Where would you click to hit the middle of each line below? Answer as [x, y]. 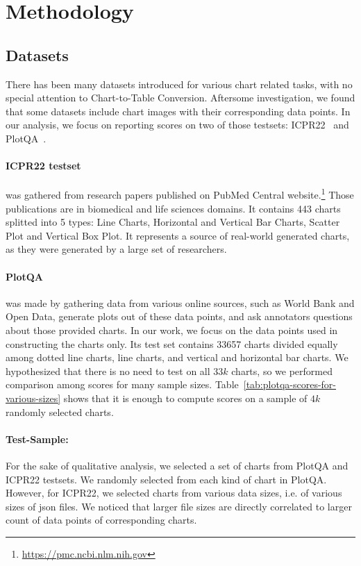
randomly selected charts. [60, 411]
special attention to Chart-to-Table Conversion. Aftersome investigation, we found [180, 98]
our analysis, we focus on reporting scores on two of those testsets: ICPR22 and [177, 125]
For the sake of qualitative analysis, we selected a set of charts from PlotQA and [177, 465]
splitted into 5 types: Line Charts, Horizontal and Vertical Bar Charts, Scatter [173, 222]
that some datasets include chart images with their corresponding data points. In [178, 111]
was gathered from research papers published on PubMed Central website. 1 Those [180, 193]
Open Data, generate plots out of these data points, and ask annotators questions [179, 316]
